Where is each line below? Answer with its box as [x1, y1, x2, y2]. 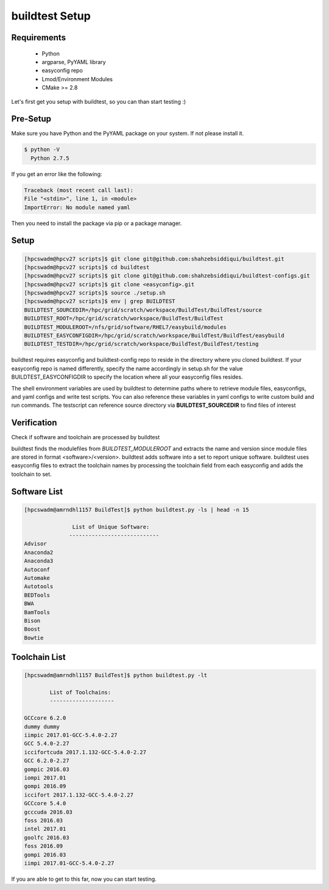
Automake [24, 574, 51, 581]
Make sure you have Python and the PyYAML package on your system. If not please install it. [11, 130, 244, 137]
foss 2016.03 [24, 817, 63, 824]
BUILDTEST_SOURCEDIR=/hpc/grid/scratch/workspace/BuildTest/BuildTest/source [24, 306, 262, 314]
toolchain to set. [11, 470, 52, 478]
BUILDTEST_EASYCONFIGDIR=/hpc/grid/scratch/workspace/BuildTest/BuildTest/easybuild [24, 332, 285, 339]
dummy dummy [24, 723, 60, 730]
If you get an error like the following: [11, 170, 102, 178]
